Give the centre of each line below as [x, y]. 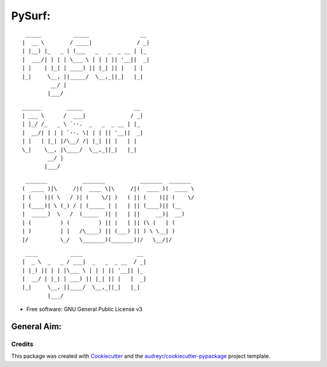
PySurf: [31, 16]
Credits [22, 344]
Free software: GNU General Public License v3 [84, 309]
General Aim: [36, 327]
